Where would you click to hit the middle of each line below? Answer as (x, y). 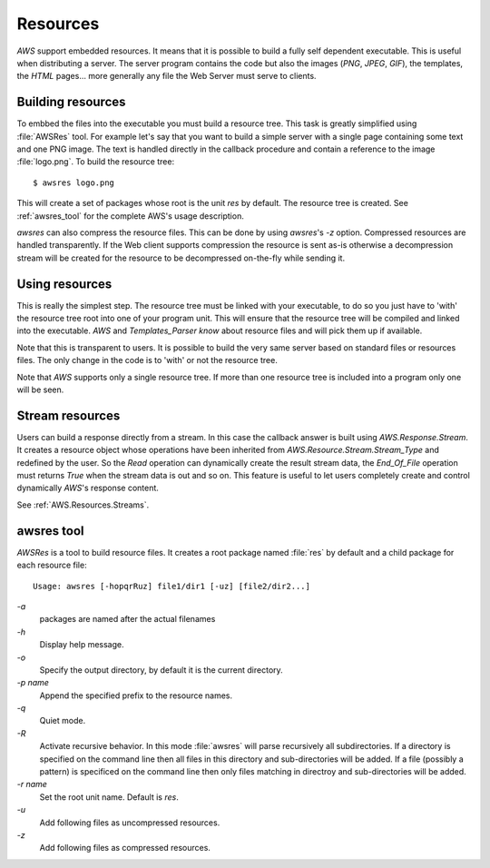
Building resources (71, 102)
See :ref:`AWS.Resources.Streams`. (83, 505)
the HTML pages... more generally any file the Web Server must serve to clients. (167, 76)
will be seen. (40, 390)
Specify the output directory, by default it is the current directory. (161, 670)
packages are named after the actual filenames (127, 619)
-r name (32, 784)
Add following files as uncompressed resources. (130, 823)
